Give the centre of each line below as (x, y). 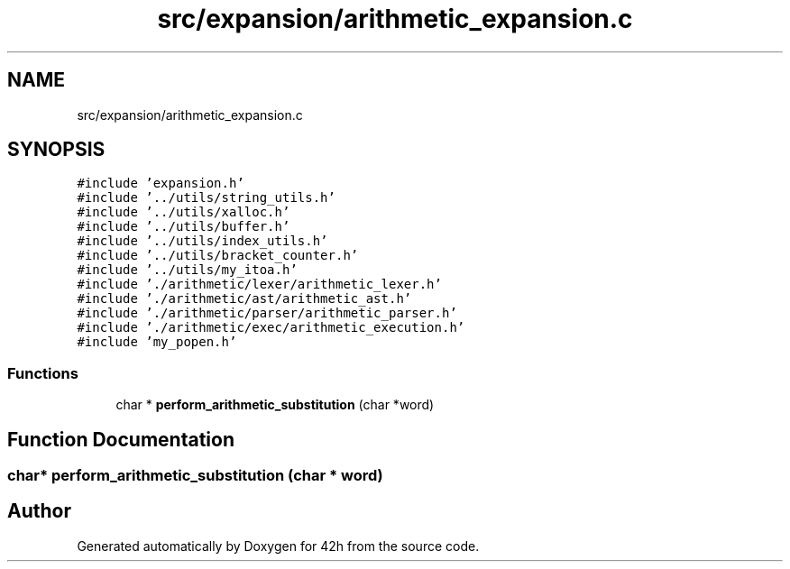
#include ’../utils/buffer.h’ (184, 227)
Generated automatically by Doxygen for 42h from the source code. (278, 546)
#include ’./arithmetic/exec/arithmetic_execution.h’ (271, 328)
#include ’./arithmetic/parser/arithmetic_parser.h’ (267, 313)
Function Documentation (121, 439)
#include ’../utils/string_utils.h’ (206, 198)
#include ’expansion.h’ (161, 184)
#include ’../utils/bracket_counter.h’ (218, 256)
